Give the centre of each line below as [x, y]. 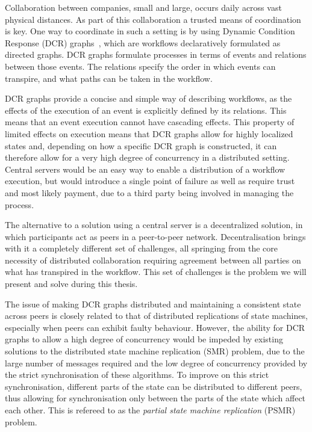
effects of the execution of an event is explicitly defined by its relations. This [146, 110]
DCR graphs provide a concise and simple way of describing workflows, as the [148, 98]
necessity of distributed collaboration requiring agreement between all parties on [153, 260]
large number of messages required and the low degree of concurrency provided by [156, 363]
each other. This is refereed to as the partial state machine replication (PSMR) [150, 410]
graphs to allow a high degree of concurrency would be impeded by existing [144, 339]
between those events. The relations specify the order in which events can [140, 66]
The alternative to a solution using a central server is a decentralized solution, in [154, 225]
